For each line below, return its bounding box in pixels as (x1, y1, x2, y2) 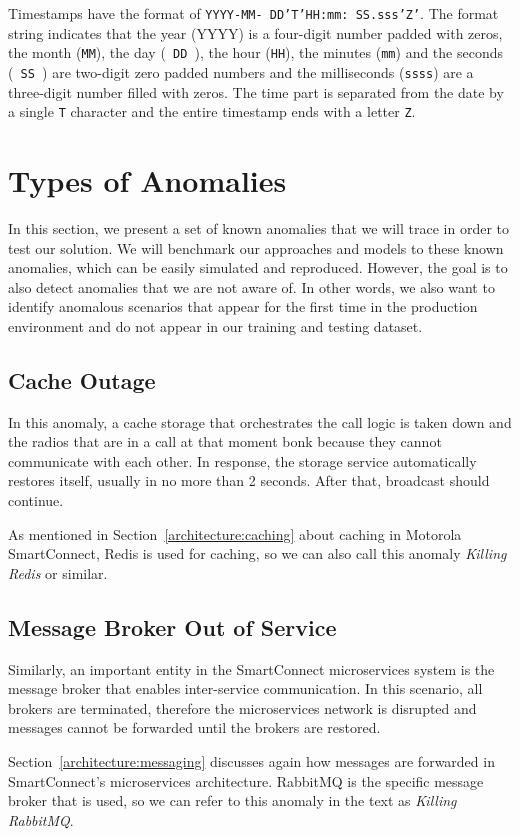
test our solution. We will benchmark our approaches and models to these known (8, 237, 504, 258)
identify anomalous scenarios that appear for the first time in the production (8, 296, 478, 317)
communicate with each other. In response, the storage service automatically (8, 450, 477, 471)
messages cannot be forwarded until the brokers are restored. (8, 717, 381, 738)
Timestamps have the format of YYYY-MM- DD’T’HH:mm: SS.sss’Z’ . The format (8, 3, 499, 23)
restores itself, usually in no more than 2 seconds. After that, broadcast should (8, 470, 490, 491)
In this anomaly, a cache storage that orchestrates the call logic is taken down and (8, 411, 512, 432)
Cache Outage (8, 364, 156, 395)
